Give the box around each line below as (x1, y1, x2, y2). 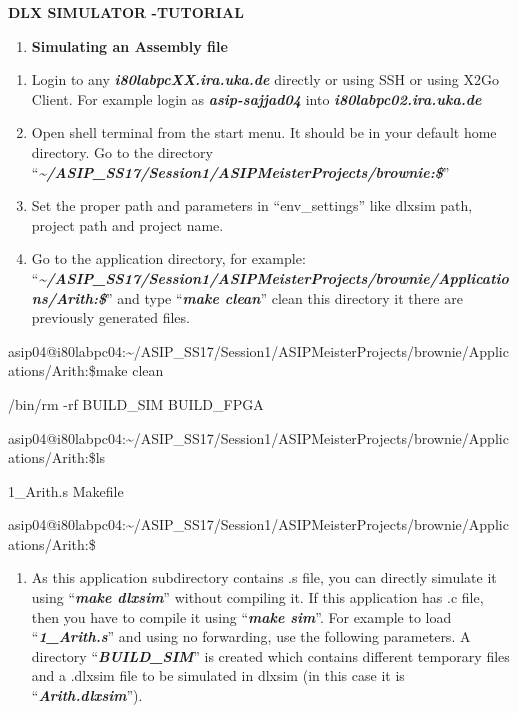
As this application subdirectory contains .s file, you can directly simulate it (31, 567, 497, 588)
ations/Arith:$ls (8, 447, 106, 468)
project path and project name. (31, 214, 224, 235)
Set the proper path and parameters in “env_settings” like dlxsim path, (31, 195, 473, 216)
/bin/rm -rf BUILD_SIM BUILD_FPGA (8, 393, 264, 414)
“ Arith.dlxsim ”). (31, 685, 143, 706)
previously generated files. (31, 307, 190, 328)
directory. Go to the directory (31, 141, 213, 162)
